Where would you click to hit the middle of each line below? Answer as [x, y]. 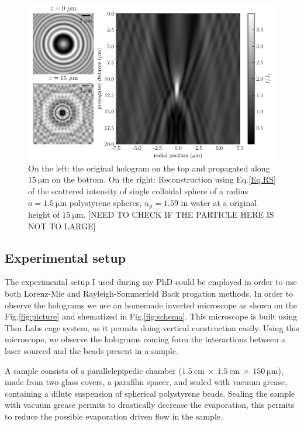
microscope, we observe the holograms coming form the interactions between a [145, 339]
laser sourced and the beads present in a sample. [91, 350]
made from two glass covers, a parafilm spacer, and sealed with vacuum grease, [146, 382]
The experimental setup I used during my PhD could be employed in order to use [151, 282]
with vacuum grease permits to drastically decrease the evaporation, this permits [150, 405]
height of [44, 214]
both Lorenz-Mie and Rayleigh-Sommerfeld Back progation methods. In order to [149, 293]
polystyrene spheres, [106, 202]
